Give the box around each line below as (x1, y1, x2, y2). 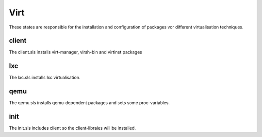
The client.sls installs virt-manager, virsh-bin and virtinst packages (9, 49, 143, 55)
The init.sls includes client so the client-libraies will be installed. (9, 125, 136, 131)
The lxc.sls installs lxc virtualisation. (9, 75, 81, 81)
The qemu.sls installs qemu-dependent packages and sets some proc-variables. (9, 100, 170, 106)
